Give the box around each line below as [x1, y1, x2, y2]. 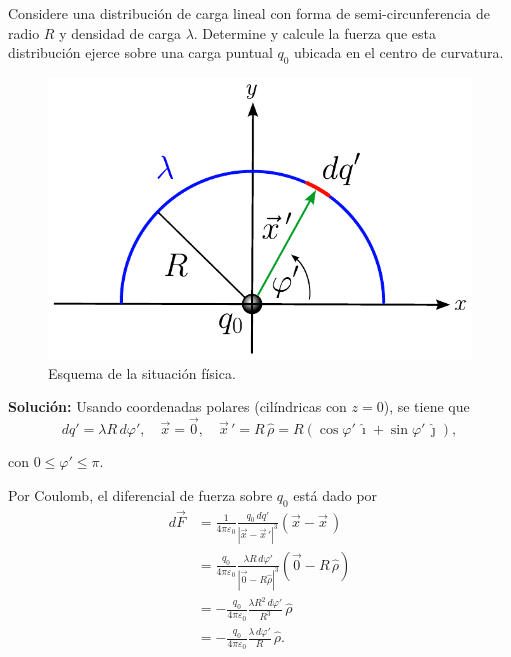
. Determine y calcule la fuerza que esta [193, 22, 437, 43]
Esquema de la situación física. [48, 362, 236, 383]
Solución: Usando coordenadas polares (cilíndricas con [8, 396, 347, 417]
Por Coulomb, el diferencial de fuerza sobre [8, 484, 273, 505]
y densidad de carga [59, 22, 181, 43]
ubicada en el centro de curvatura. [294, 42, 504, 63]
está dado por [293, 484, 378, 505]
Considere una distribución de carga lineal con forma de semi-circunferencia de [8, 3, 490, 23]
